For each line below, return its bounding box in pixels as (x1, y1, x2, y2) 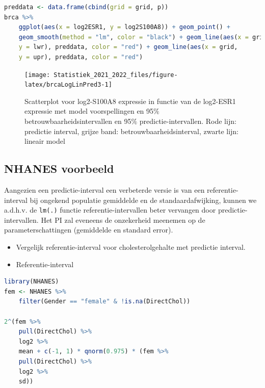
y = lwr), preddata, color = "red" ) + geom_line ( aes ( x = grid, (18, 43, 238, 51)
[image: (24, 71, 50, 79)
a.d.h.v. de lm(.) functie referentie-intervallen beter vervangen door (4, 204, 216, 215)
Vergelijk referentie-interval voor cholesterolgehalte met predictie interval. (16, 242, 246, 252)
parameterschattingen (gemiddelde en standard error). (4, 224, 173, 235)
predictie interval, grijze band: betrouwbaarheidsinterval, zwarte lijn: (24, 125, 239, 136)
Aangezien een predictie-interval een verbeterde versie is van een (4, 185, 205, 195)
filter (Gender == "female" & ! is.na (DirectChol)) (18, 298, 191, 305)
